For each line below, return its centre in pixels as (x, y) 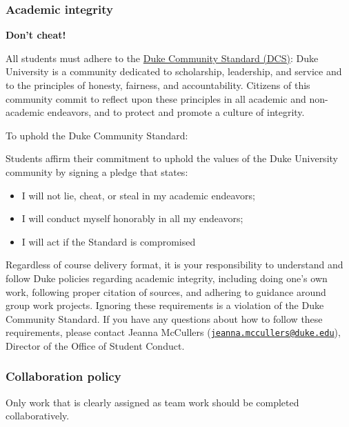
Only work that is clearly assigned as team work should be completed (152, 402)
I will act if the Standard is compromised (109, 241)
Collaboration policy (63, 376)
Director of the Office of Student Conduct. (95, 345)
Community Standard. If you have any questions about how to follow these (164, 318)
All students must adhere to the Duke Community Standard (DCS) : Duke (162, 58)
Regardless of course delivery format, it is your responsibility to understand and (174, 265)
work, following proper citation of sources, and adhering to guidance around (166, 291)
